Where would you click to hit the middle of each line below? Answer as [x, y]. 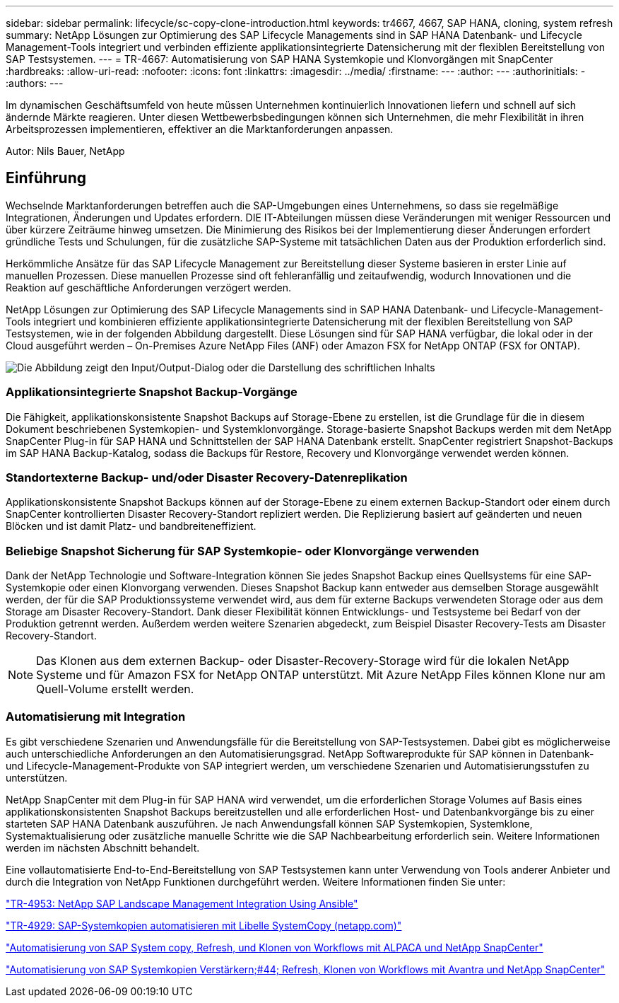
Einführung [46, 178]
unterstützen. [37, 777]
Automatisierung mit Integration [96, 717]
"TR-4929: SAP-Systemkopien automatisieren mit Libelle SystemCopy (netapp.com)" [204, 925]
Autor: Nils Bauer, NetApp [65, 151]
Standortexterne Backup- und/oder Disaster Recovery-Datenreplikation [207, 477]
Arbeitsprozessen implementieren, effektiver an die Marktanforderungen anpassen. [200, 129]
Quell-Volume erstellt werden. [115, 689]
